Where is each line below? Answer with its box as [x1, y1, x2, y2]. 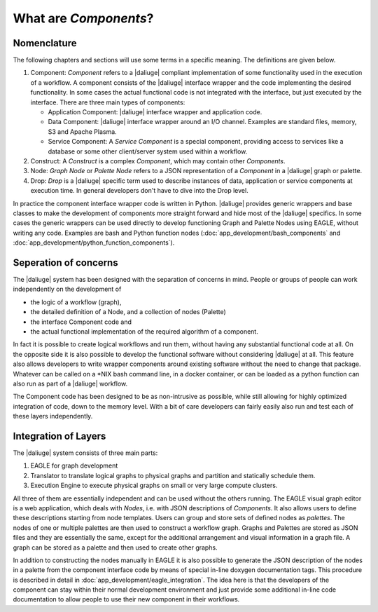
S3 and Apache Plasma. [48, 127, 117, 136]
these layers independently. [13, 412, 93, 421]
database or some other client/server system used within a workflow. [48, 147, 248, 156]
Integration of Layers [13, 430, 106, 442]
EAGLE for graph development [30, 461, 118, 470]
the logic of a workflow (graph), [30, 298, 122, 306]
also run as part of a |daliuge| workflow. [13, 379, 128, 388]
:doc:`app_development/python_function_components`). [13, 238, 175, 247]
